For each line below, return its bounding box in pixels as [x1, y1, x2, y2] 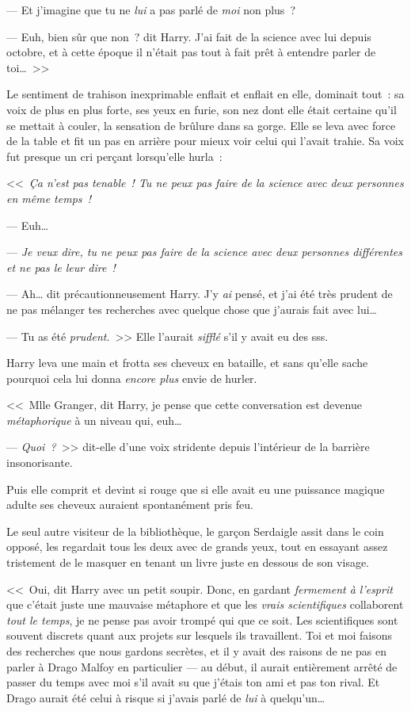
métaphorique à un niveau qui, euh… [6, 411, 182, 428]
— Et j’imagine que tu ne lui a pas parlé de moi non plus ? [6, 2, 295, 17]
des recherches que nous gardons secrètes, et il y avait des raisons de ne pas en [6, 643, 386, 659]
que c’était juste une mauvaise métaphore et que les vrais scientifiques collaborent [6, 596, 404, 613]
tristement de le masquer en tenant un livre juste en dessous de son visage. [6, 554, 370, 571]
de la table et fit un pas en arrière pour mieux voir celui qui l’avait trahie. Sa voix [6, 132, 404, 149]
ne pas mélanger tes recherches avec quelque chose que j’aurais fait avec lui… [6, 300, 377, 317]
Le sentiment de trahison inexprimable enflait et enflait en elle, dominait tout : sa [6, 86, 405, 102]
